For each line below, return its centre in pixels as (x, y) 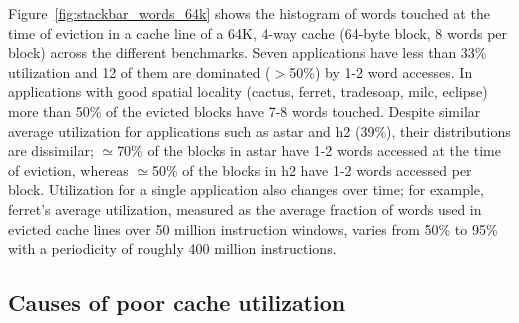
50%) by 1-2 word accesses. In (381, 71)
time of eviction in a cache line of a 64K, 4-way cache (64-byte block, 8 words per (258, 32)
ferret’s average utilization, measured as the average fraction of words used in (245, 208)
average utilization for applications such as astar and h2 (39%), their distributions (259, 130)
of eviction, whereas (68, 169)
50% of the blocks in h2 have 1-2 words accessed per (311, 169)
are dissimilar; (51, 150)
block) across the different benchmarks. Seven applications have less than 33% (247, 52)
